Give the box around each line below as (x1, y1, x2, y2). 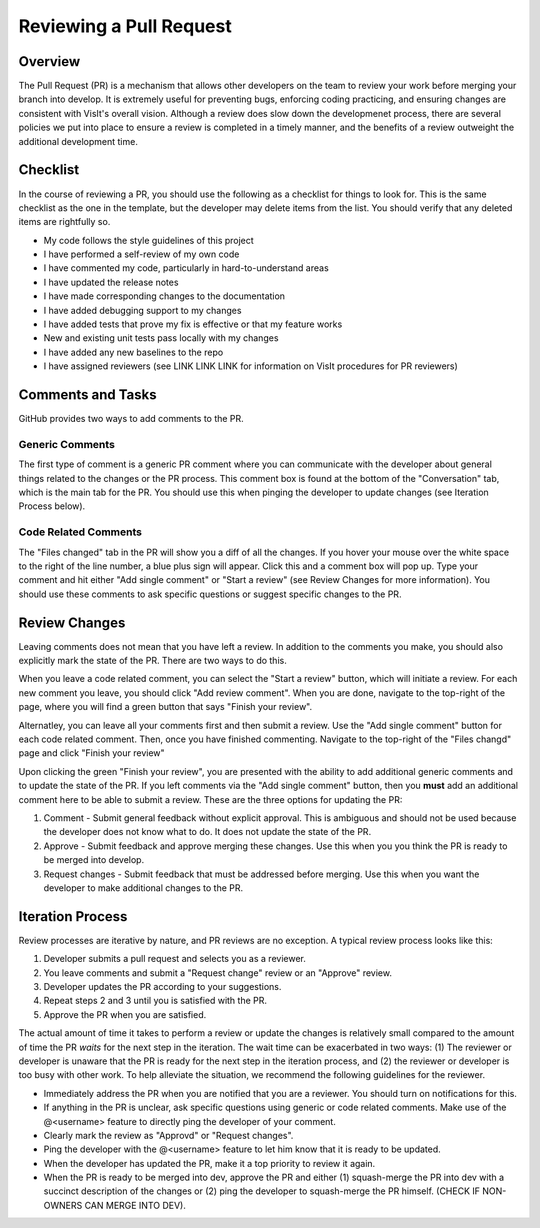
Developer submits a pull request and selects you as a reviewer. (43, 953, 307, 965)
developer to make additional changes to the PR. (43, 881, 244, 894)
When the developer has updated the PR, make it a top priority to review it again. (43, 1157, 376, 1169)
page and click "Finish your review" (18, 747, 165, 759)
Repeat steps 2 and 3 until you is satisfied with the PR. (43, 995, 268, 1007)
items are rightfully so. (18, 216, 111, 228)
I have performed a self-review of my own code (43, 248, 240, 260)
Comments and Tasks (18, 386, 157, 404)
